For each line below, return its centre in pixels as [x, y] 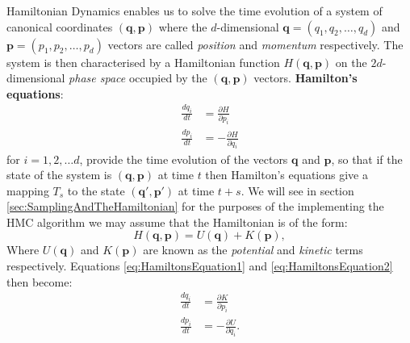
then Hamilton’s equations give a [287, 175]
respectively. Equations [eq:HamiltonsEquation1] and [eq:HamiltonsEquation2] [200, 266]
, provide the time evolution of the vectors [184, 159]
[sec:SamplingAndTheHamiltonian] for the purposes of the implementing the [195, 206]
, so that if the [367, 159]
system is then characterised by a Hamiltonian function [143, 62]
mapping [28, 190]
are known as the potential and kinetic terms [253, 250]
